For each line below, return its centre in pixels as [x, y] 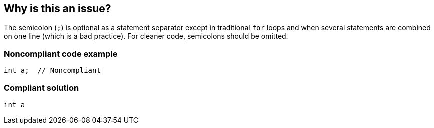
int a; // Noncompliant [52, 71]
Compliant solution [42, 88]
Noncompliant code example [61, 53]
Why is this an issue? [58, 9]
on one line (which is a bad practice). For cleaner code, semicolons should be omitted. [146, 36]
